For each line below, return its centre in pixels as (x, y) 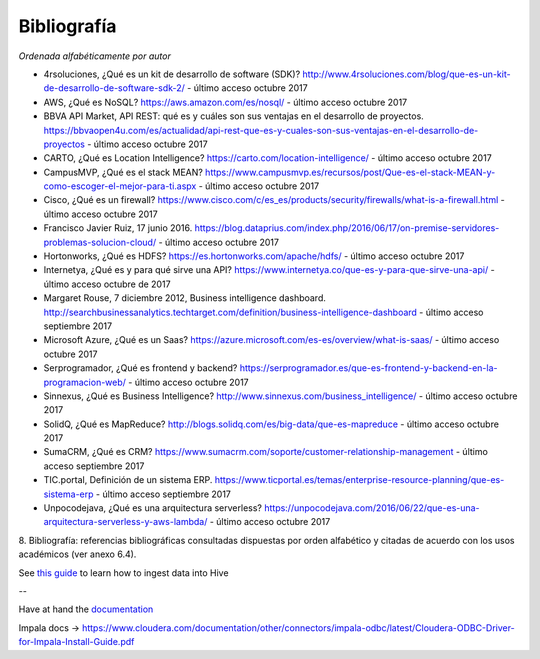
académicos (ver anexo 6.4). (77, 554)
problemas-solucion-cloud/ (100, 242)
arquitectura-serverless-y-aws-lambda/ (125, 522)
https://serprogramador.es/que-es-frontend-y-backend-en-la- (368, 368)
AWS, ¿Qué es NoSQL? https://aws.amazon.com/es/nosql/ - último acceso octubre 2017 (225, 102)
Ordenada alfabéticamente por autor (95, 56)
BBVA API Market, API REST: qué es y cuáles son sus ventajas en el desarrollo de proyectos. (233, 116)
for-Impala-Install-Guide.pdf (76, 642)
